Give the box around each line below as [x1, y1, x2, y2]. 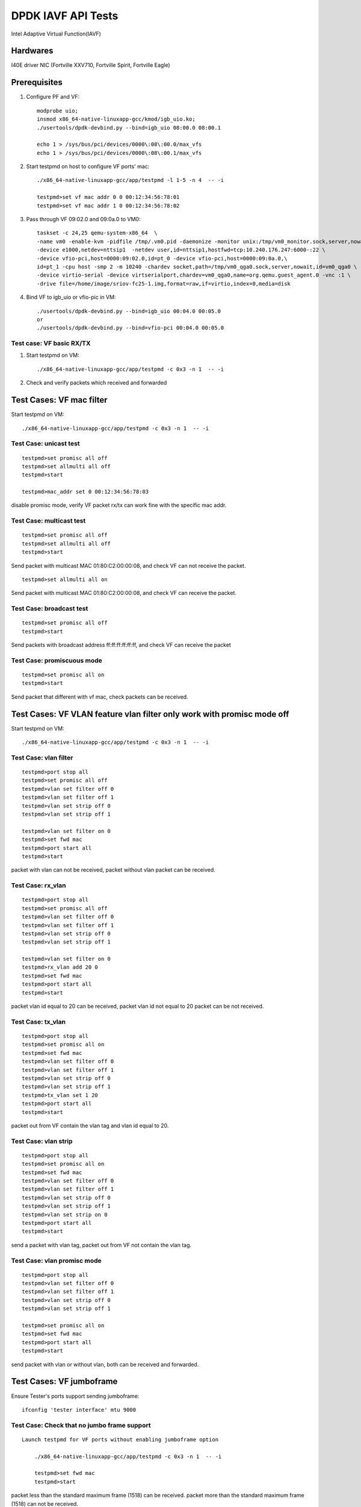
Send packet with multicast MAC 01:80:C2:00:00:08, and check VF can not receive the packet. [11, 562, 246, 569]
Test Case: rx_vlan [11, 881, 66, 890]
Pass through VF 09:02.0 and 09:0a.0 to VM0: [26, 216, 141, 223]
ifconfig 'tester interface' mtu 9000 [22, 1406, 137, 1413]
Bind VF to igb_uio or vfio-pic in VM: [26, 294, 116, 301]
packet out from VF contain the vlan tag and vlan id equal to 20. [11, 1122, 169, 1129]
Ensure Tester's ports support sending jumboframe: [11, 1392, 140, 1400]
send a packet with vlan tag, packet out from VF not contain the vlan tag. [11, 1241, 192, 1248]
